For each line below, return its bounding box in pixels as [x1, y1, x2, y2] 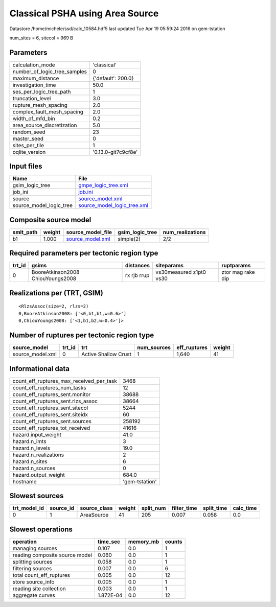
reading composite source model [12, 551, 92, 558]
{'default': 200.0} [93, 75, 134, 82]
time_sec [98, 538, 120, 545]
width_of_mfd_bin [12, 115, 56, 122]
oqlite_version [12, 148, 46, 155]
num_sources [137, 344, 171, 351]
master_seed [12, 135, 43, 142]
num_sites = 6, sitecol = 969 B [9, 35, 74, 41]
